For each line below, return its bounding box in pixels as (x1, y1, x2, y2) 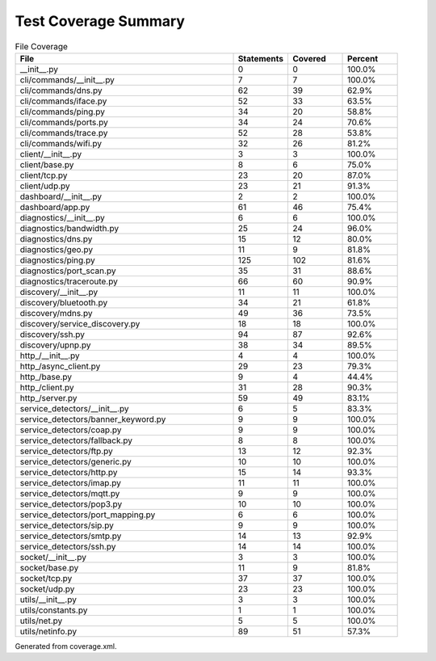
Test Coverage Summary (15, 12, 186, 30)
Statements (237, 53, 284, 64)
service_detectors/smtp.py (19, 530, 122, 541)
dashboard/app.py (19, 201, 90, 213)
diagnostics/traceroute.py (19, 276, 119, 287)
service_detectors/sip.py (19, 520, 115, 531)
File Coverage (15, 40, 69, 52)
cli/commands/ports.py (19, 116, 108, 128)
